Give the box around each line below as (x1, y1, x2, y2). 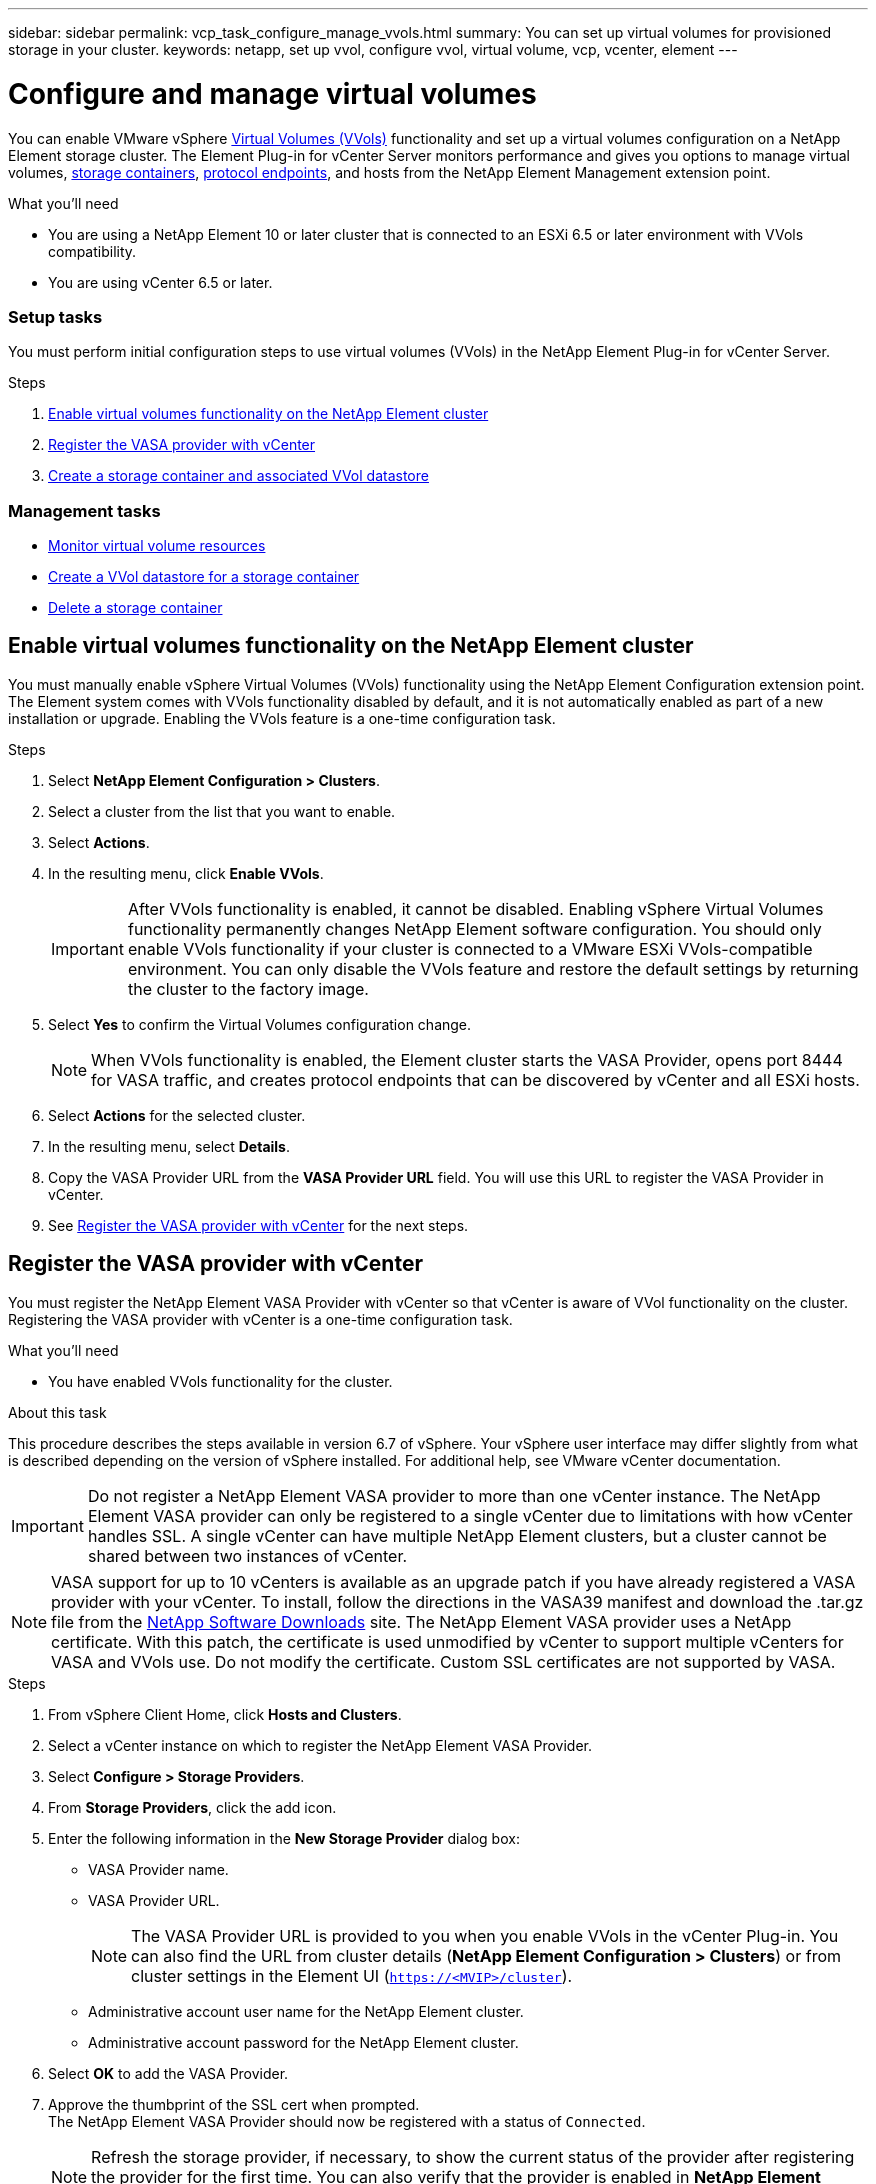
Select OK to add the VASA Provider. (48, 2064, 289, 2082)
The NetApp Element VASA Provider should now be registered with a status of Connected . (48, 2112, 646, 2130)
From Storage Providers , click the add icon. (48, 1798, 337, 1816)
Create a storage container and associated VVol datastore (48, 467, 429, 485)
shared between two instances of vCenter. (87, 1545, 408, 1566)
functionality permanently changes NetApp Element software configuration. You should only (127, 918, 822, 939)
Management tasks (8, 500, 161, 521)
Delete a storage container (48, 599, 223, 616)
